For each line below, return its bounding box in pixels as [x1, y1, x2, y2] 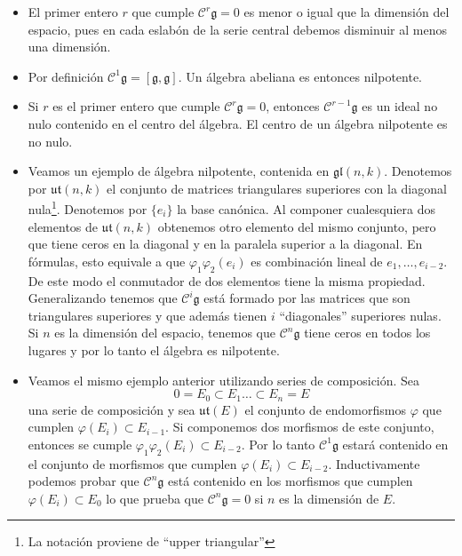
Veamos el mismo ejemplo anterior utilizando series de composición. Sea [28, 370, 420, 389]
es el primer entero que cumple [52, 97, 220, 115]
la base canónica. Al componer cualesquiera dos [177, 200, 435, 218]
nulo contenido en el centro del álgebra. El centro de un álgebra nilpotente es [28, 114, 448, 132]
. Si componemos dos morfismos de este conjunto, [165, 417, 434, 436]
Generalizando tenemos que [28, 289, 178, 307]
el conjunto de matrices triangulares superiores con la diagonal [107, 179, 447, 197]
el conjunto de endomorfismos [244, 400, 406, 418]
